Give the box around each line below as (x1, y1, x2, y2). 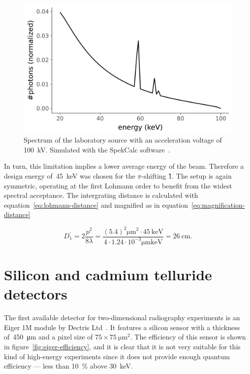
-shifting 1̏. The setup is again (141, 171, 232, 181)
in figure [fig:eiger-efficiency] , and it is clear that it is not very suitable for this (4, 341, 241, 352)
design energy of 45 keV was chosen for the (4, 171, 135, 181)
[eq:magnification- (191, 199, 245, 210)
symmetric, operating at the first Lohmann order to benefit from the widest (4, 180, 232, 190)
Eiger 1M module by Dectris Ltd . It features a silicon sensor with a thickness (4, 322, 240, 332)
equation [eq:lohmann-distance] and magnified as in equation (4, 199, 188, 210)
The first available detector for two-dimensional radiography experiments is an (4, 312, 240, 323)
